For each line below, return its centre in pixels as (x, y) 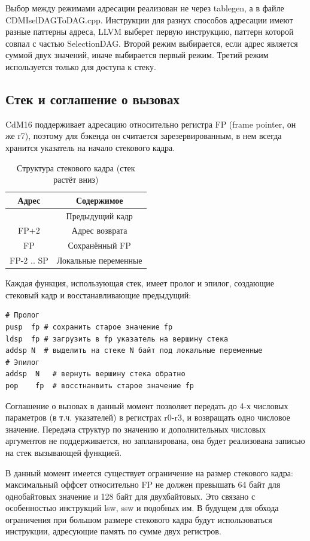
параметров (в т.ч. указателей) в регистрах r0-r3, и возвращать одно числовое (148, 417)
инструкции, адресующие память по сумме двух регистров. (113, 531)
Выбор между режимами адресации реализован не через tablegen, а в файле (145, 8)
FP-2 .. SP (29, 260)
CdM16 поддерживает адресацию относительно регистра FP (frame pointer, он (151, 124)
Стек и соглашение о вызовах (92, 99)
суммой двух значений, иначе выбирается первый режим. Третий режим (137, 55)
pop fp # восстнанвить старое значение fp (100, 386)
